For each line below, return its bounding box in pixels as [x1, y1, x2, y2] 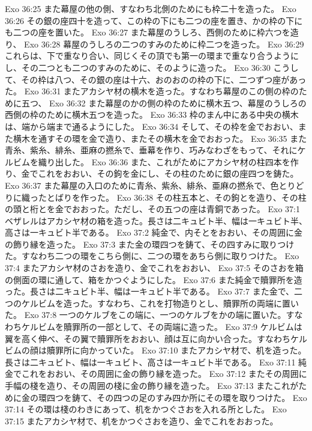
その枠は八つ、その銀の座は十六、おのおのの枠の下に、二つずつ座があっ [21, 73, 307, 85]
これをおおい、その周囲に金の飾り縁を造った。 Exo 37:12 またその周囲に [21, 367, 307, 380]
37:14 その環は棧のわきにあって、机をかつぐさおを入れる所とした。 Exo [5, 403, 287, 415]
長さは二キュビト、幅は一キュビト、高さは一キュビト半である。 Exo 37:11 [5, 355, 296, 368]
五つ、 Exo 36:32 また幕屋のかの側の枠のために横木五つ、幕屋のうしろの [21, 96, 307, 109]
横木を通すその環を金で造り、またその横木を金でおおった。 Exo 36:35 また [13, 132, 307, 144]
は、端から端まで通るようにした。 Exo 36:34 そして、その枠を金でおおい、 [5, 120, 298, 132]
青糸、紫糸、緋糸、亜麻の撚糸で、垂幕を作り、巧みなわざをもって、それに [5, 144, 298, 156]
